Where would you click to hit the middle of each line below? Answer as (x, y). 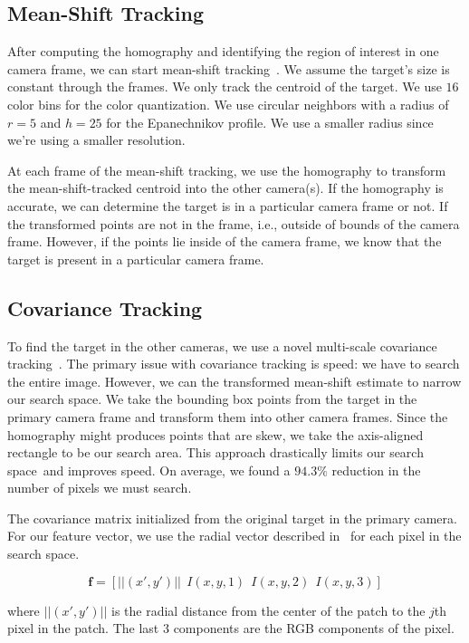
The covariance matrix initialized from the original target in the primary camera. (232, 518)
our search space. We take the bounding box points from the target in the (212, 399)
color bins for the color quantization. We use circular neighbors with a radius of (228, 104)
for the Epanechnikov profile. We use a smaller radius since (270, 122)
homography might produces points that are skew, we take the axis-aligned (215, 434)
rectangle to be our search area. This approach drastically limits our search (215, 452)
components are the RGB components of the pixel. (314, 628)
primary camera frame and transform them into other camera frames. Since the (228, 416)
